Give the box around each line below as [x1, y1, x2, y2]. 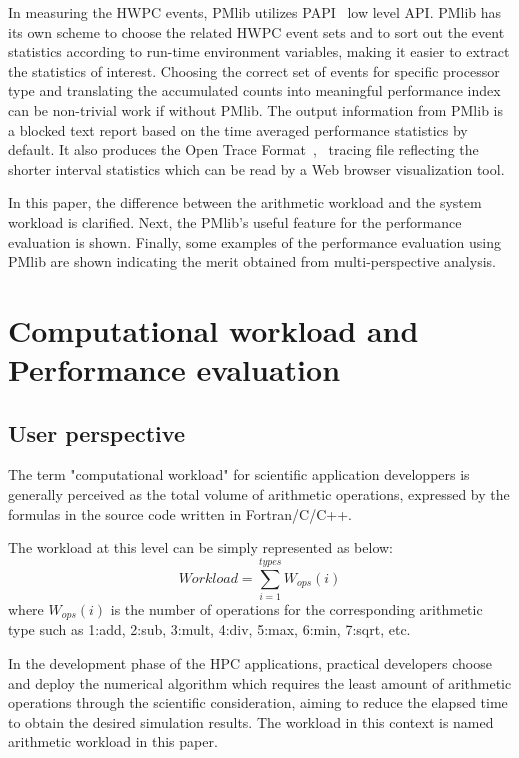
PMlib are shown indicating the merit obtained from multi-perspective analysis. [8, 251, 496, 272]
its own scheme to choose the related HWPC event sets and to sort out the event [8, 21, 505, 42]
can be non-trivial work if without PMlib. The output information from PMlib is [8, 99, 503, 120]
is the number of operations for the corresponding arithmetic [110, 598, 483, 619]
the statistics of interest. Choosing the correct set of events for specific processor [8, 60, 500, 81]
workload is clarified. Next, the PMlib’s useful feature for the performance [8, 211, 462, 232]
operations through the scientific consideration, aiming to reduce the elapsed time [8, 692, 508, 713]
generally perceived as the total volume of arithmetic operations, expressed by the [8, 484, 510, 505]
